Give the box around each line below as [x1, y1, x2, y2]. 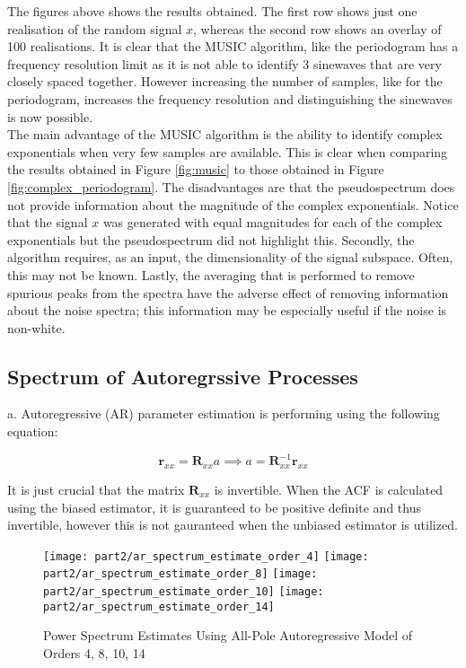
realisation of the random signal [7, 19, 182, 38]
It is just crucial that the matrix [7, 479, 185, 498]
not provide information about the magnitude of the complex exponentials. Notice [7, 195, 459, 214]
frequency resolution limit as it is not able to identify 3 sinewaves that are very [7, 54, 442, 73]
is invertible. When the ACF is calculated [214, 479, 444, 498]
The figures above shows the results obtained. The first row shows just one [7, 2, 418, 20]
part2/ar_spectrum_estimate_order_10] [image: [43, 585, 324, 599]
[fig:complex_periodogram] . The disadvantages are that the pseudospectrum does [7, 177, 455, 196]
